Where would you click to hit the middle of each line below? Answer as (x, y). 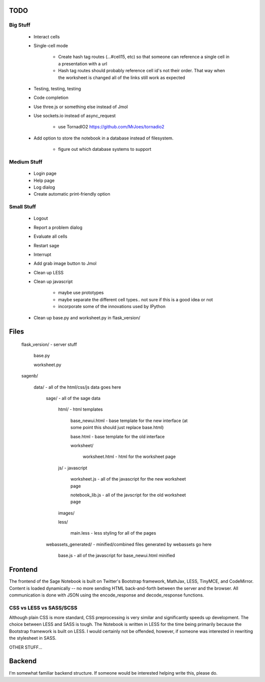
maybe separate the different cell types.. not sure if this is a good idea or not (135, 299)
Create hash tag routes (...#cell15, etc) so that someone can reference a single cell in (144, 57)
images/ (66, 513)
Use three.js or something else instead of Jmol (81, 107)
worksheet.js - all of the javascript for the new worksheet (128, 479)
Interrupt (42, 254)
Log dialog (44, 187)
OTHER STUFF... (26, 647)
